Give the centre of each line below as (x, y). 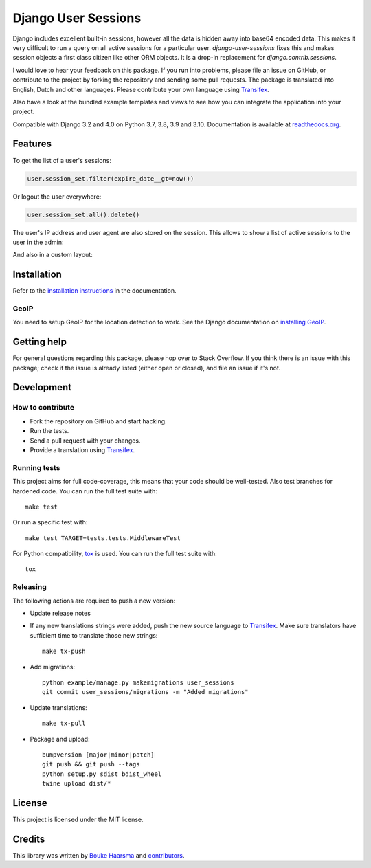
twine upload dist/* (77, 784)
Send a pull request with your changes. (85, 441)
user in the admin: (38, 242)
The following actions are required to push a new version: (94, 601)
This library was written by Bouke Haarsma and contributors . (99, 855)
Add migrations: (53, 667)
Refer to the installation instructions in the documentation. (94, 291)
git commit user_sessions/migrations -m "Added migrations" (145, 692)
